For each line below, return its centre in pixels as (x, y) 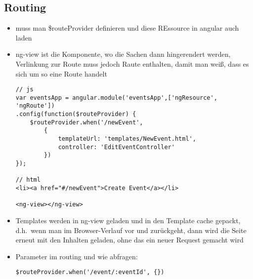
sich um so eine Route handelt (61, 73)
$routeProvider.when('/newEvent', (86, 122)
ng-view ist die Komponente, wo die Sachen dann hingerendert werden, (123, 54)
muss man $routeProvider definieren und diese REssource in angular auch (127, 28)
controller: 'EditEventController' (116, 147)
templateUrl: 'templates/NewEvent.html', (127, 139)
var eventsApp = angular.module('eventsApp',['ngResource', (116, 98)
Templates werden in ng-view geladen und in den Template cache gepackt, (128, 220)
